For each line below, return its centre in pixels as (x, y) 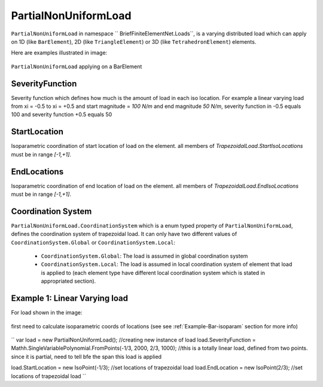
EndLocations (37, 172)
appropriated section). (68, 281)
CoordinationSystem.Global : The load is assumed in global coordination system (144, 256)
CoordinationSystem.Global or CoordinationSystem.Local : (93, 242)
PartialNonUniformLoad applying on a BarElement (77, 66)
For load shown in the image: (47, 313)
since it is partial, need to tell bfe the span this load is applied (86, 356)
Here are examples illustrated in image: (59, 53)
